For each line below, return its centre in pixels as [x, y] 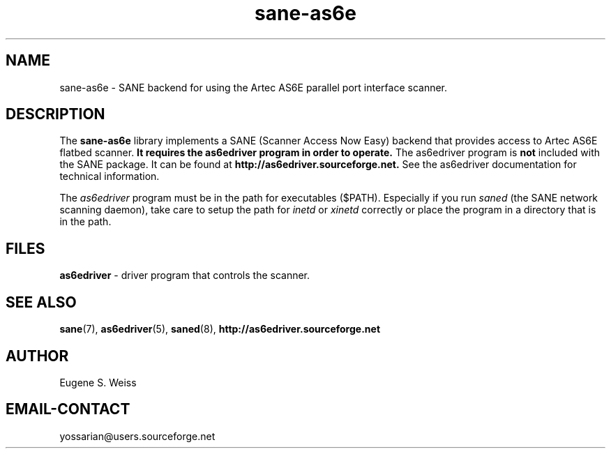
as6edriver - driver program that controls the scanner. [185, 275]
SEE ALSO [41, 302]
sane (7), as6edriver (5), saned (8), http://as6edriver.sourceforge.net [220, 329]
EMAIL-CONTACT [68, 409]
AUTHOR [37, 356]
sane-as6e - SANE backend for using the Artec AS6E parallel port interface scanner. [254, 87]
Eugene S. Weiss [98, 382]
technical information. [110, 176]
